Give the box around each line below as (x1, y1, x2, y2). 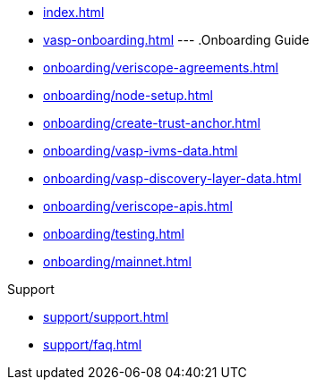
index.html (43, 4, 105, 20)
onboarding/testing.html (43, 226, 184, 241)
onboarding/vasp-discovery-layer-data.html (43, 171, 302, 186)
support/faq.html (43, 337, 142, 352)
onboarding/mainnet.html (43, 254, 192, 269)
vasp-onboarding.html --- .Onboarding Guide (43, 32, 310, 47)
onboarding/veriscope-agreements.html (43, 60, 278, 75)
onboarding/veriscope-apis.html (43, 198, 233, 214)
